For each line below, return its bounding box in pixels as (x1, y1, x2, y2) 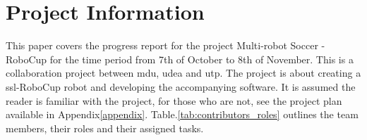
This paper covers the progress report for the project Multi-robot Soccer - (6, 38, 325, 53)
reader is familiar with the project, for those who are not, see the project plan (6, 93, 342, 108)
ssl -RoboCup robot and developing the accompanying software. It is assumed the (6, 79, 356, 94)
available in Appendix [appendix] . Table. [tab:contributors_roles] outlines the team (6, 107, 359, 122)
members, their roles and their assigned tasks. (6, 120, 204, 135)
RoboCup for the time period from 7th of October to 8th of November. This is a (6, 51, 354, 66)
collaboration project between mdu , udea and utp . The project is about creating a (6, 65, 361, 80)
